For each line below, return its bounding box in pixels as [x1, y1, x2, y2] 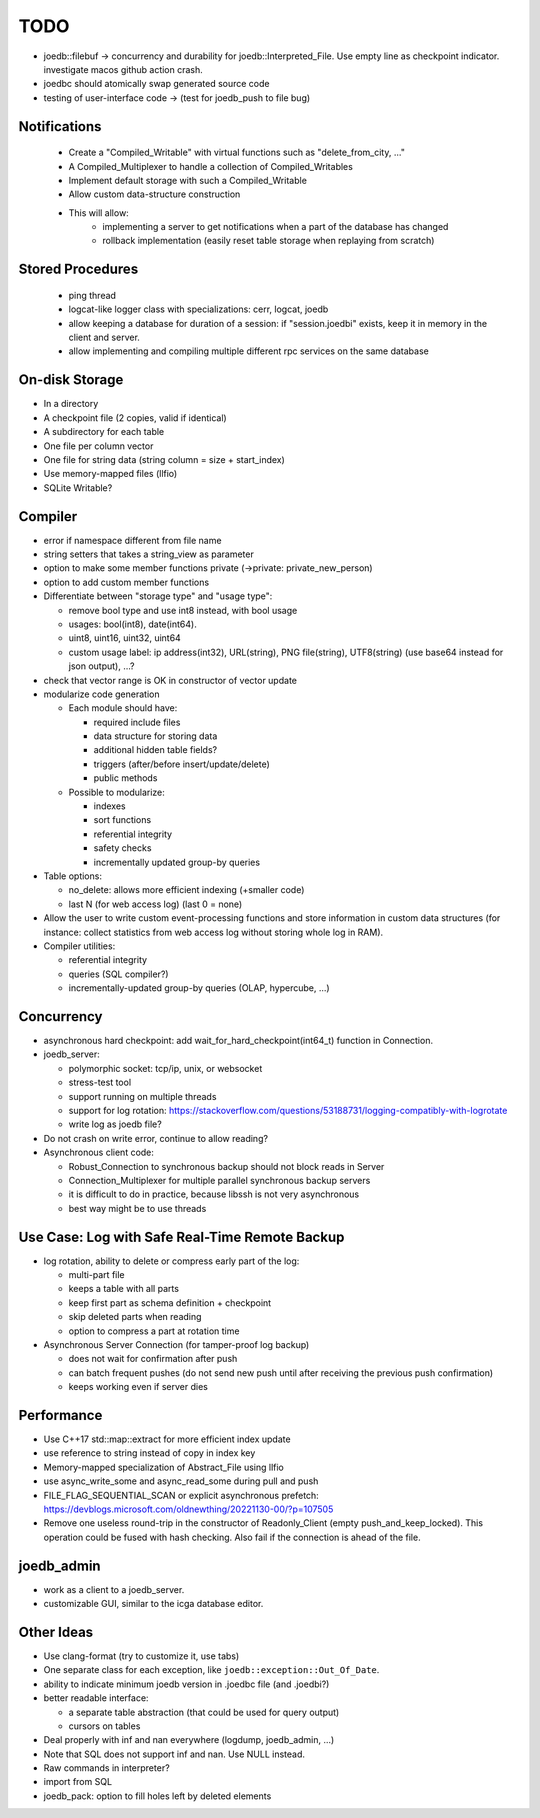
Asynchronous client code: [43, 1146, 155, 1159]
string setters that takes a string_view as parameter [43, 548, 254, 560]
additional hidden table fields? [93, 744, 218, 756]
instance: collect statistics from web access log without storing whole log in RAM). [43, 926, 384, 938]
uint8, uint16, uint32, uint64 [68, 632, 182, 644]
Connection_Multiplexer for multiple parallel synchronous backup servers [68, 1174, 371, 1186]
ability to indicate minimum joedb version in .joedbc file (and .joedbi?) [43, 1678, 330, 1690]
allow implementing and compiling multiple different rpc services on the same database [68, 345, 429, 357]
